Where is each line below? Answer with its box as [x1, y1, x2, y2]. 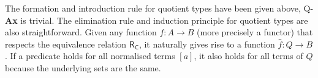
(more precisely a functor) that [197, 26, 313, 38]
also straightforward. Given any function [5, 26, 157, 38]
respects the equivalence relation [5, 37, 127, 50]
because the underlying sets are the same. [5, 61, 161, 74]
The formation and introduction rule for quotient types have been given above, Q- [5, 1, 314, 14]
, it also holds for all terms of [194, 49, 303, 62]
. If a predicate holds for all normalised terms [5, 49, 175, 62]
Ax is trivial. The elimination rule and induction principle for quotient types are [5, 13, 308, 26]
